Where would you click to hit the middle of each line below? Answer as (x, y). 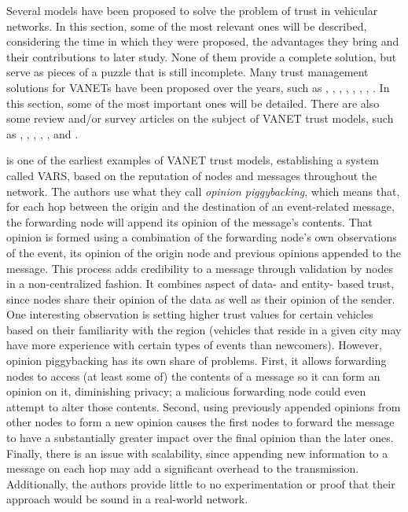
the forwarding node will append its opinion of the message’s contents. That (189, 221)
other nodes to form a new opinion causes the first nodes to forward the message (200, 422)
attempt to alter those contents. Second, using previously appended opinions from (204, 406)
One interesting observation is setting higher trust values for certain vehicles (190, 314)
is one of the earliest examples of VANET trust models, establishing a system (193, 160)
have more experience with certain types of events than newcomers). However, (194, 345)
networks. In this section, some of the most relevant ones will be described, (187, 26)
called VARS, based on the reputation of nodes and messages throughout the (192, 175)
